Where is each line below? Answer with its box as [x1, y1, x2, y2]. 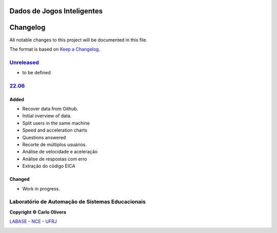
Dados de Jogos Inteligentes [9, 7, 103, 15]
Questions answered [22, 134, 66, 140]
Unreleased [9, 59, 39, 66]
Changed [9, 176, 30, 182]
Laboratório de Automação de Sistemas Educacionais [9, 198, 146, 205]
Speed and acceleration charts [22, 127, 87, 133]
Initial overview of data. [22, 113, 72, 119]
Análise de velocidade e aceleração [22, 149, 97, 155]
